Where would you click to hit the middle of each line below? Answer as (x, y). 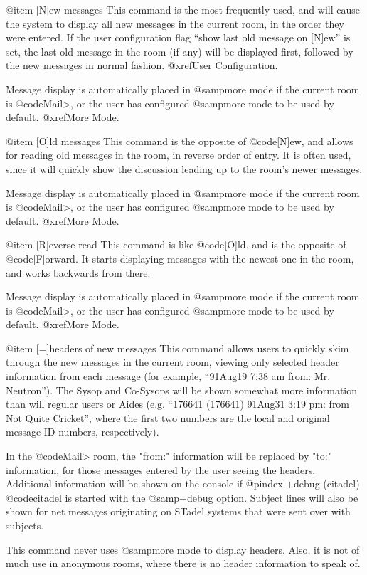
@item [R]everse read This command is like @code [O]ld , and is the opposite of (176, 244)
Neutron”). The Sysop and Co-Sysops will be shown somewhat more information (182, 390)
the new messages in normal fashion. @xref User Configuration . (142, 65)
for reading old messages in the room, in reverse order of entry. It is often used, (179, 155)
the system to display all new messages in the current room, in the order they (175, 23)
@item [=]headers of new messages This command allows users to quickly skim (177, 348)
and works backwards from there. (78, 272)
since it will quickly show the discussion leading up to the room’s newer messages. (184, 168)
